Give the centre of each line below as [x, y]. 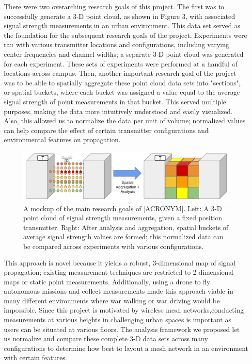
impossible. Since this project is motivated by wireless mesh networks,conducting [124, 310]
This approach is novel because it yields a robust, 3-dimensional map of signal [120, 262]
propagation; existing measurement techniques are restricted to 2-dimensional [119, 272]
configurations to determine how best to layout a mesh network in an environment [126, 348]
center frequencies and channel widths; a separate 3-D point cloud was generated [124, 54]
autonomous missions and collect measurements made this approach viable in [119, 291]
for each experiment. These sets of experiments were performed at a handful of [121, 63]
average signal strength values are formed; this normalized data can [124, 237]
